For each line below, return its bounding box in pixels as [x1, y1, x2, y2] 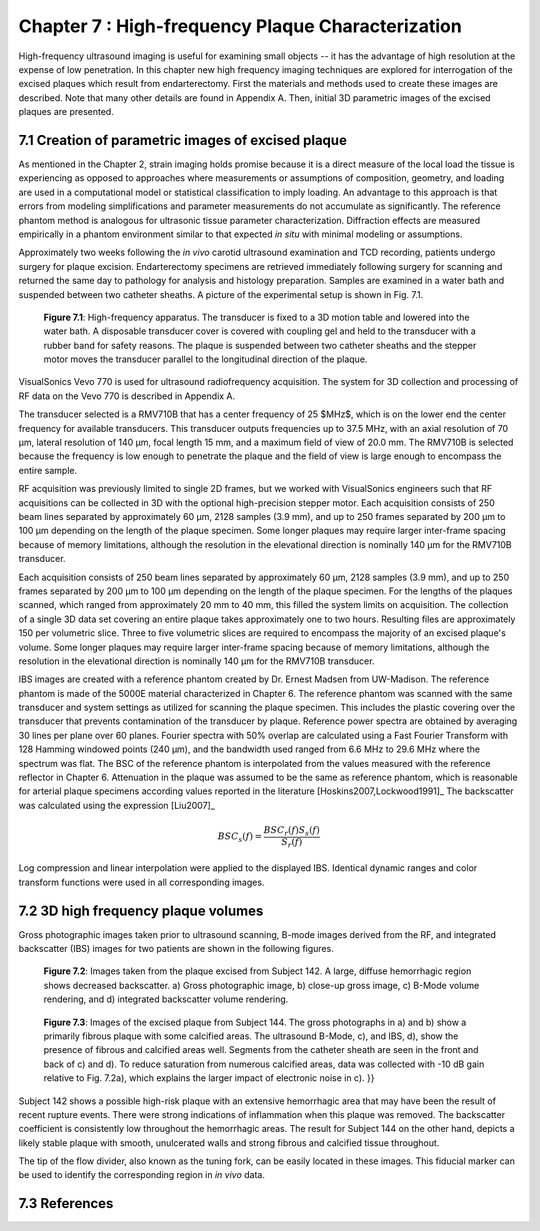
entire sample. [18, 464, 78, 476]
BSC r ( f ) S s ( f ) [263, 825, 320, 838]
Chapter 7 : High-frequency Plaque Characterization [18, 15, 462, 37]
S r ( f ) [281, 836, 303, 850]
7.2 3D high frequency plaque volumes [18, 902, 264, 919]
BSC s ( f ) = [217, 831, 263, 845]
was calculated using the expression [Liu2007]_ [18, 799, 215, 811]
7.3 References [18, 1195, 114, 1212]
